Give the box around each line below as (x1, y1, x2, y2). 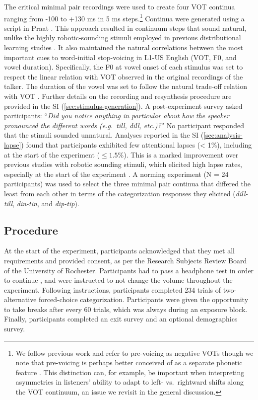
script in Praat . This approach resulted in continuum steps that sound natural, (4, 22, 247, 33)
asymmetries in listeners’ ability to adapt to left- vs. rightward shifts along (15, 377, 244, 387)
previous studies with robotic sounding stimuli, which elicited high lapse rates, (4, 159, 242, 169)
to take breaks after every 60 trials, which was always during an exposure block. (4, 304, 248, 314)
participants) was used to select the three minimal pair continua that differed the (4, 178, 251, 189)
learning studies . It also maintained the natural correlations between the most (4, 42, 243, 53)
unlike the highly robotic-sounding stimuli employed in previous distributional (4, 32, 241, 43)
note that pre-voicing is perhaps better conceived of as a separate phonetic (15, 357, 243, 368)
